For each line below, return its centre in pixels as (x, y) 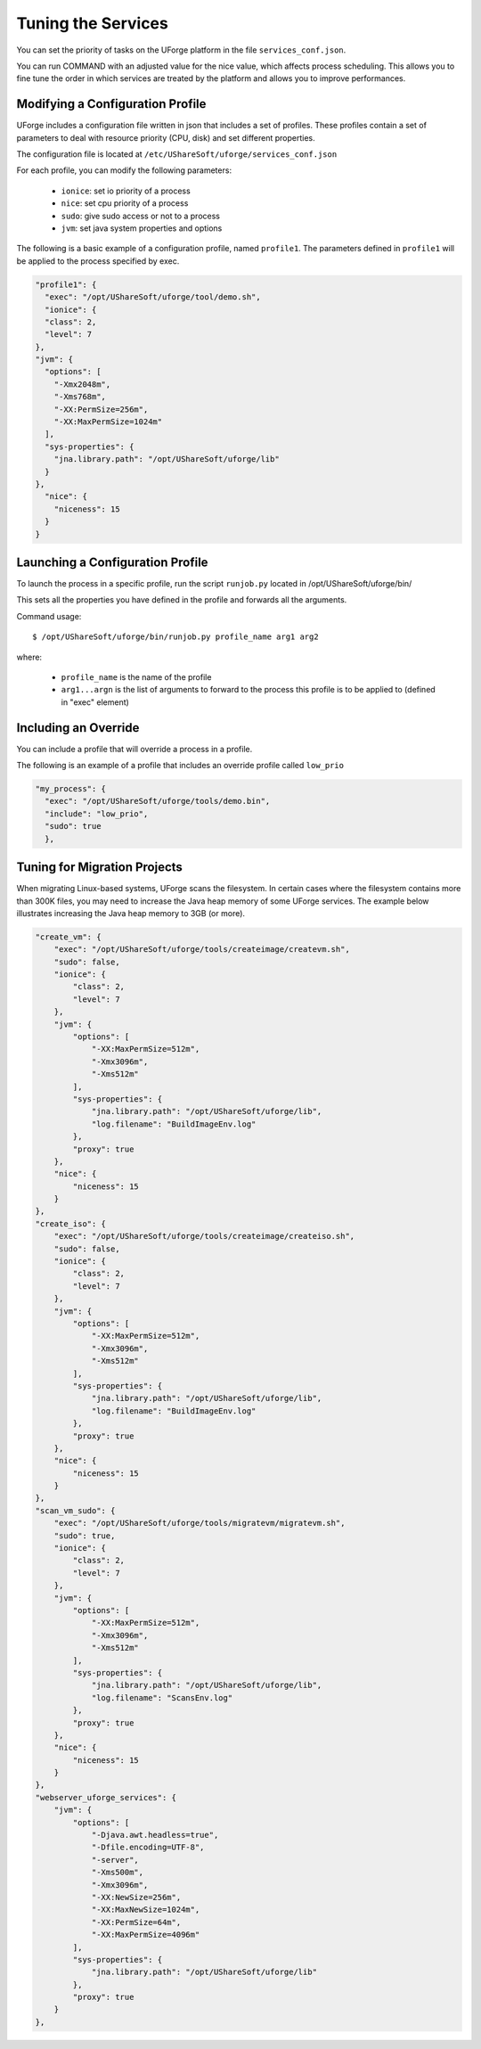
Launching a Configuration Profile (112, 562)
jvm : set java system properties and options (142, 228)
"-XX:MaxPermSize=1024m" (108, 422)
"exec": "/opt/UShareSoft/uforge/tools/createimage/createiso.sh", (204, 1236)
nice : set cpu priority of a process (125, 203)
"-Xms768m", (80, 397)
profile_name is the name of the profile (136, 677)
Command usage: (49, 616)
